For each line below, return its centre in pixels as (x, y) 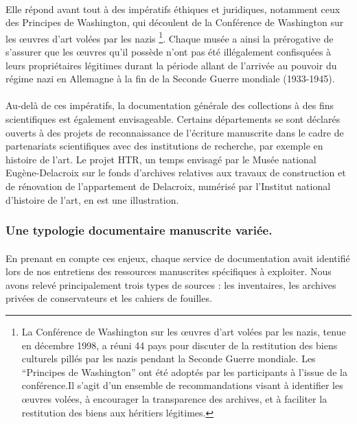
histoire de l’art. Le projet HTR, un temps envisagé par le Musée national (161, 159)
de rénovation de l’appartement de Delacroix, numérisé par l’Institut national (168, 186)
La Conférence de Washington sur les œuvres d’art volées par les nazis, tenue (184, 331)
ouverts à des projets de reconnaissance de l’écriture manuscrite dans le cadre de (175, 132)
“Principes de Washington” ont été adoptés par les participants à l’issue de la (184, 372)
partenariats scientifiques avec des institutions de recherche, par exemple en (164, 146)
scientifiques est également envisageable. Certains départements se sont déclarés (173, 119)
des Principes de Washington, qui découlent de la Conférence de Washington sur (175, 22)
